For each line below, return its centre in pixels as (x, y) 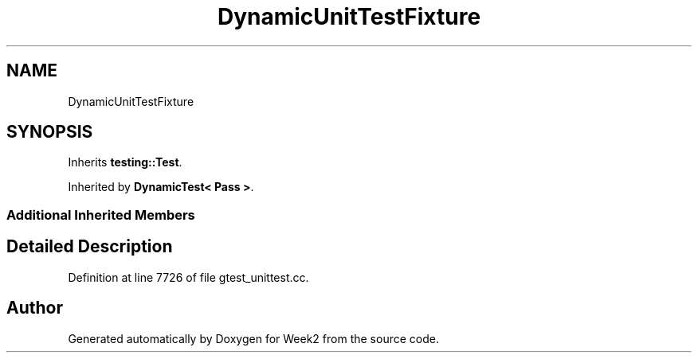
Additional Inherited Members (101, 215)
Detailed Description (90, 247)
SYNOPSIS (50, 132)
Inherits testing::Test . (125, 162)
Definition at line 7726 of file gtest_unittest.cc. (188, 277)
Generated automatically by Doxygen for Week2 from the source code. (253, 338)
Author (35, 308)
